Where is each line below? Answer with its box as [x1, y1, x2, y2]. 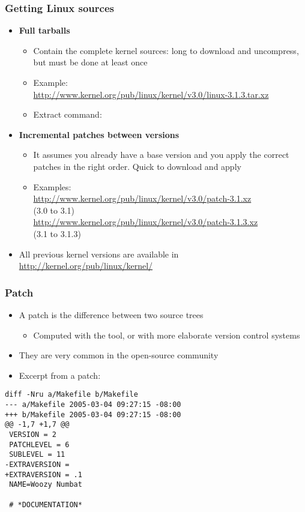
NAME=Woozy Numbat [9, 480, 82, 489]
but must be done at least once [33, 56, 148, 68]
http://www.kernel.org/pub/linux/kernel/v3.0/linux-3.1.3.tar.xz [33, 88, 269, 100]
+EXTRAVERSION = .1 [5, 470, 82, 479]
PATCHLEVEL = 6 [9, 440, 70, 449]
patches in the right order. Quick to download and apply [33, 160, 241, 172]
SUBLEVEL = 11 [9, 450, 65, 459]
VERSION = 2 [9, 430, 56, 439]
